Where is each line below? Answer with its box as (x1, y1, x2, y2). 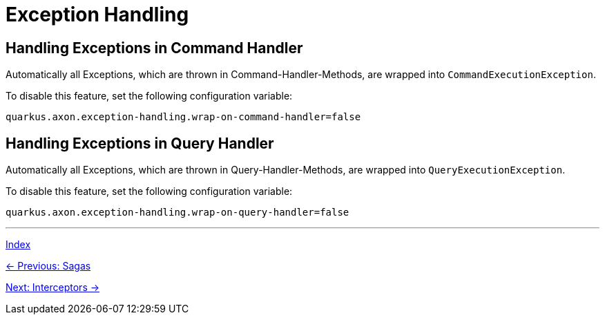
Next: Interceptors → (6, 281, 100, 294)
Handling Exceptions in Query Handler (6, 134, 274, 152)
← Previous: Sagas (6, 260, 91, 272)
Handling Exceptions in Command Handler (6, 39, 303, 57)
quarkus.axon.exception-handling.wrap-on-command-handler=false (6, 111, 361, 123)
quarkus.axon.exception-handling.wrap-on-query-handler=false (6, 207, 349, 218)
